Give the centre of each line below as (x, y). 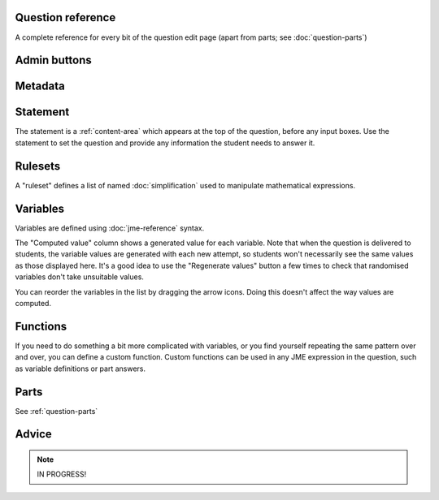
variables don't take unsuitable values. (79, 277)
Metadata (40, 86)
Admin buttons (54, 60)
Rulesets (38, 166)
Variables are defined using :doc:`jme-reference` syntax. (110, 228)
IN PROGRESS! (62, 474)
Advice (33, 434)
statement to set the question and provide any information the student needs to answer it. (165, 143)
